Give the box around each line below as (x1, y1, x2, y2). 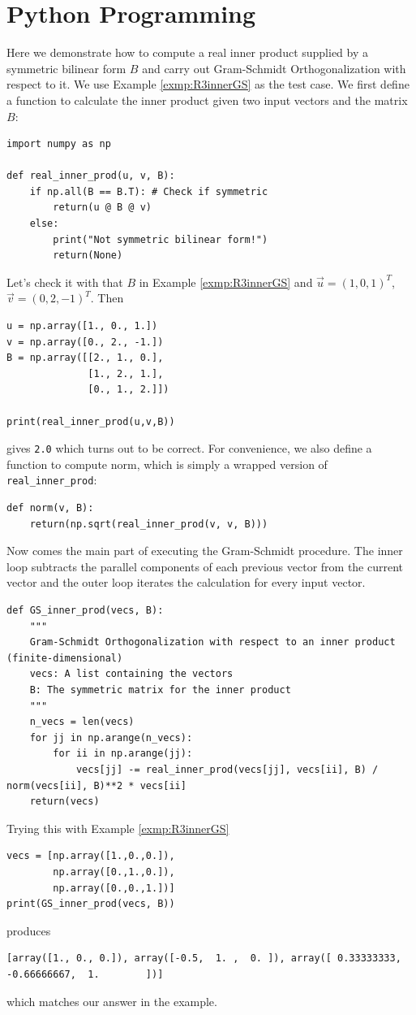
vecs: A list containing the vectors (29, 668, 234, 680)
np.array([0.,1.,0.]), (53, 865, 175, 878)
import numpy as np (6, 138, 111, 150)
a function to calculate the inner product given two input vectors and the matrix (6, 91, 408, 108)
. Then (90, 289, 124, 306)
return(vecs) (29, 796, 100, 808)
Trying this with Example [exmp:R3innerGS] (6, 819, 229, 836)
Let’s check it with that (6, 273, 123, 290)
